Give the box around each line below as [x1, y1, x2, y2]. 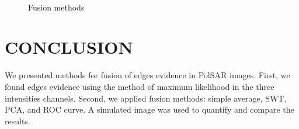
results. [5, 114, 30, 127]
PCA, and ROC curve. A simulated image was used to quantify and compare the [5, 103, 294, 116]
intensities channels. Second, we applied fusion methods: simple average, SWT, [5, 92, 287, 104]
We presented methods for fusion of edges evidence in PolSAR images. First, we [5, 69, 290, 81]
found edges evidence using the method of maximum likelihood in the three [5, 80, 274, 92]
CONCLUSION [5, 35, 133, 59]
